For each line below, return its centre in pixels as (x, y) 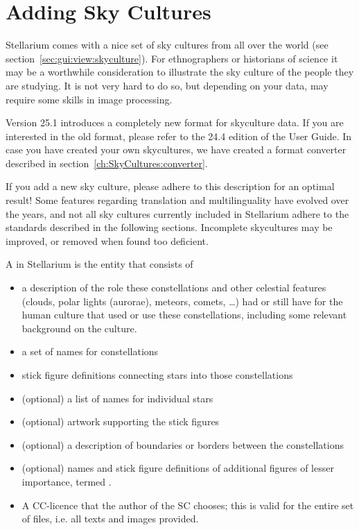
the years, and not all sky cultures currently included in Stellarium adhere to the (177, 213)
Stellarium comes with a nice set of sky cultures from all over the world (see (167, 45)
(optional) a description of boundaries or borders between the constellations (183, 444)
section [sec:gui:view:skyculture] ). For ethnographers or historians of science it (172, 58)
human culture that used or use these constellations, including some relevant (184, 315)
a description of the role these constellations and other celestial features (174, 288)
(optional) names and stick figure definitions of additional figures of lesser (178, 468)
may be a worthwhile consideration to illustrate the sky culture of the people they (180, 72)
